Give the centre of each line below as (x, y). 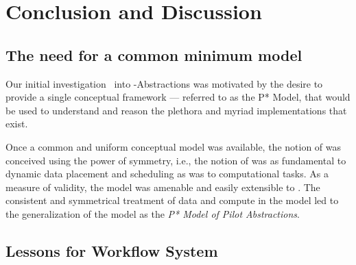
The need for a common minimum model (154, 54)
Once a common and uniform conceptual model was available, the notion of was (174, 146)
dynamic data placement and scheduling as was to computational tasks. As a (167, 174)
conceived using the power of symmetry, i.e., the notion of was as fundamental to (176, 160)
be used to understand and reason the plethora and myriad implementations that (176, 110)
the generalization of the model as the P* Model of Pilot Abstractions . (153, 213)
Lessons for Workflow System (112, 250)
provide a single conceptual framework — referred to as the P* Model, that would (178, 97)
